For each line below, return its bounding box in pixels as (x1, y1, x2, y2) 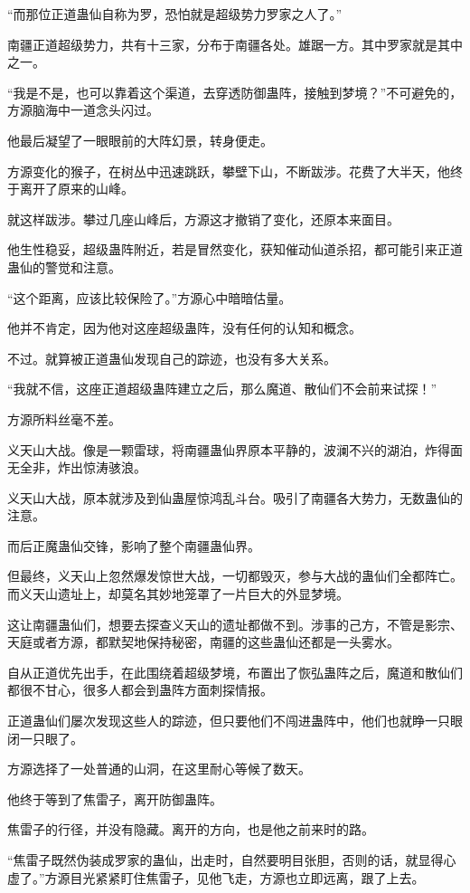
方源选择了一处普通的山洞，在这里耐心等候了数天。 (7, 759, 311, 778)
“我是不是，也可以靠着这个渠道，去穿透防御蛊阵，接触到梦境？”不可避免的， (7, 82, 463, 101)
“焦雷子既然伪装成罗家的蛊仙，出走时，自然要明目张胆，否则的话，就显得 (7, 850, 444, 869)
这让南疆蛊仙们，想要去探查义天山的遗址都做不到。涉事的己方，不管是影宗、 (7, 614, 463, 633)
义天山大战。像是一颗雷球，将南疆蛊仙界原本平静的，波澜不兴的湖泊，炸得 (7, 440, 450, 459)
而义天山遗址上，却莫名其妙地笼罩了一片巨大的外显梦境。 (7, 584, 349, 603)
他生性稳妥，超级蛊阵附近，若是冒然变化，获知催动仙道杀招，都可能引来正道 (7, 240, 463, 259)
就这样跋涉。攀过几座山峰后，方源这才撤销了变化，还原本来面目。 (7, 209, 399, 228)
